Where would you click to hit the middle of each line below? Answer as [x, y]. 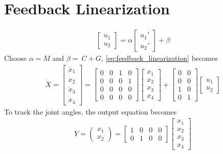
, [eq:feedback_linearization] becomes [159, 58]
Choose [16, 58]
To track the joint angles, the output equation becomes [91, 111]
